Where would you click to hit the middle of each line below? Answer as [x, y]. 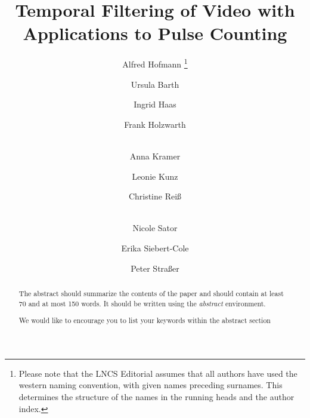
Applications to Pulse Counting [155, 33]
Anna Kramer [155, 156]
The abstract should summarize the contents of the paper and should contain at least [151, 293]
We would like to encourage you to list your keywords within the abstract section [145, 320]
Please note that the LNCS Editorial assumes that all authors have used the [158, 373]
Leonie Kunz [155, 176]
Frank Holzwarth [155, 124]
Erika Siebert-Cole [155, 248]
